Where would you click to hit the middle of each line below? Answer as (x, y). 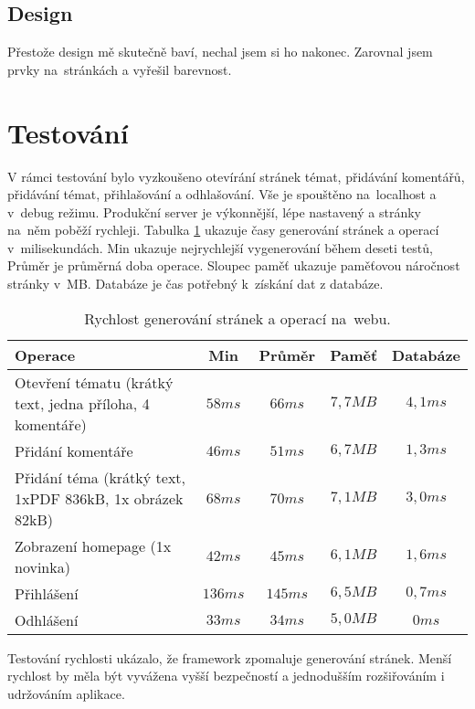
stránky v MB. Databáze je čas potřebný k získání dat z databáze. (195, 284)
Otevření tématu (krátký (94, 382)
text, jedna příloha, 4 (82, 403)
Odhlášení (47, 619)
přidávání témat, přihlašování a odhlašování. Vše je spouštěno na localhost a (222, 194)
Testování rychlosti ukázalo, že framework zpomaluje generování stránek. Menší (230, 657)
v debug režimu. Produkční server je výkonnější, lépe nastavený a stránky (214, 212)
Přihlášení (47, 593)
